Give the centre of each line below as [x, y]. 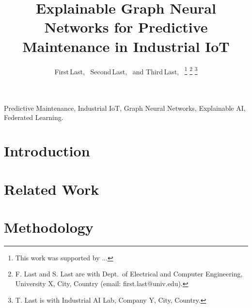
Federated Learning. [34, 117]
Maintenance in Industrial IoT [126, 46]
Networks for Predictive [126, 27]
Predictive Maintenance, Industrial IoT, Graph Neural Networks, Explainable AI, [125, 108]
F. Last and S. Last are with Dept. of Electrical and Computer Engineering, [129, 274]
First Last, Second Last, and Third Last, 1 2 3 [126, 70]
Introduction [47, 151]
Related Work [52, 189]
